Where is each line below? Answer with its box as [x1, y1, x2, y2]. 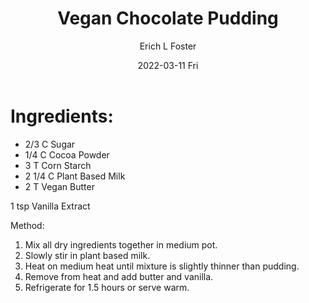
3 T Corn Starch [24, 159, 92, 171]
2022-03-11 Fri [137, 59, 199, 71]
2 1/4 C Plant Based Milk [24, 170, 126, 182]
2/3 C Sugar [24, 138, 76, 150]
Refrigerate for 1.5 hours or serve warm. [24, 281, 190, 293]
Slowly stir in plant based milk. [24, 249, 151, 261]
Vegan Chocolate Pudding [57, 7, 279, 30]
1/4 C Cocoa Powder [24, 148, 110, 161]
